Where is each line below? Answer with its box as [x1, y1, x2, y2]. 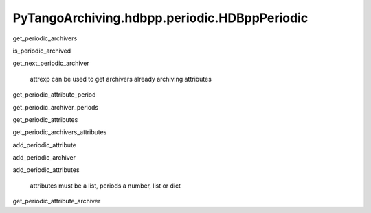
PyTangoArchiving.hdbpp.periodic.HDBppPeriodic [12, 10, 308, 25]
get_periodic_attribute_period [12, 90, 96, 99]
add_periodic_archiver [12, 153, 76, 162]
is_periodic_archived [12, 47, 71, 55]
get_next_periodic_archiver [12, 59, 89, 68]
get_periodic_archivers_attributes [12, 128, 107, 136]
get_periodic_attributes [12, 115, 78, 123]
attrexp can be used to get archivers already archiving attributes [30, 75, 212, 83]
